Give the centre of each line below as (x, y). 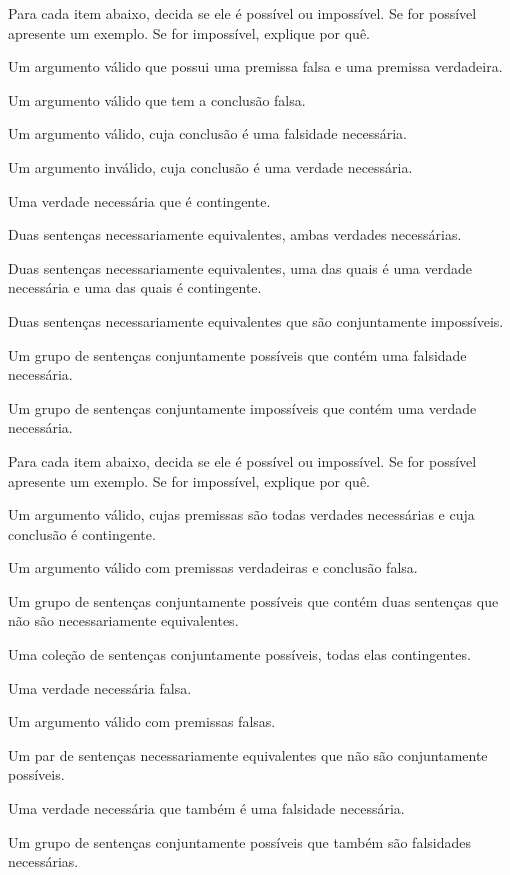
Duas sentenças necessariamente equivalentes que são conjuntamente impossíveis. (256, 320)
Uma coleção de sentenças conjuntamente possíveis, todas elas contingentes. (239, 654)
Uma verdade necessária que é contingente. (139, 200)
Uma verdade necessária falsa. (100, 687)
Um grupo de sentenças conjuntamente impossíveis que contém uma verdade (242, 407)
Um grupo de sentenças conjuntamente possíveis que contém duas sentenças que (253, 600)
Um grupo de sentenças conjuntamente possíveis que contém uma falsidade (237, 354)
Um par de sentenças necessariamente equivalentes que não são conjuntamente (248, 754)
